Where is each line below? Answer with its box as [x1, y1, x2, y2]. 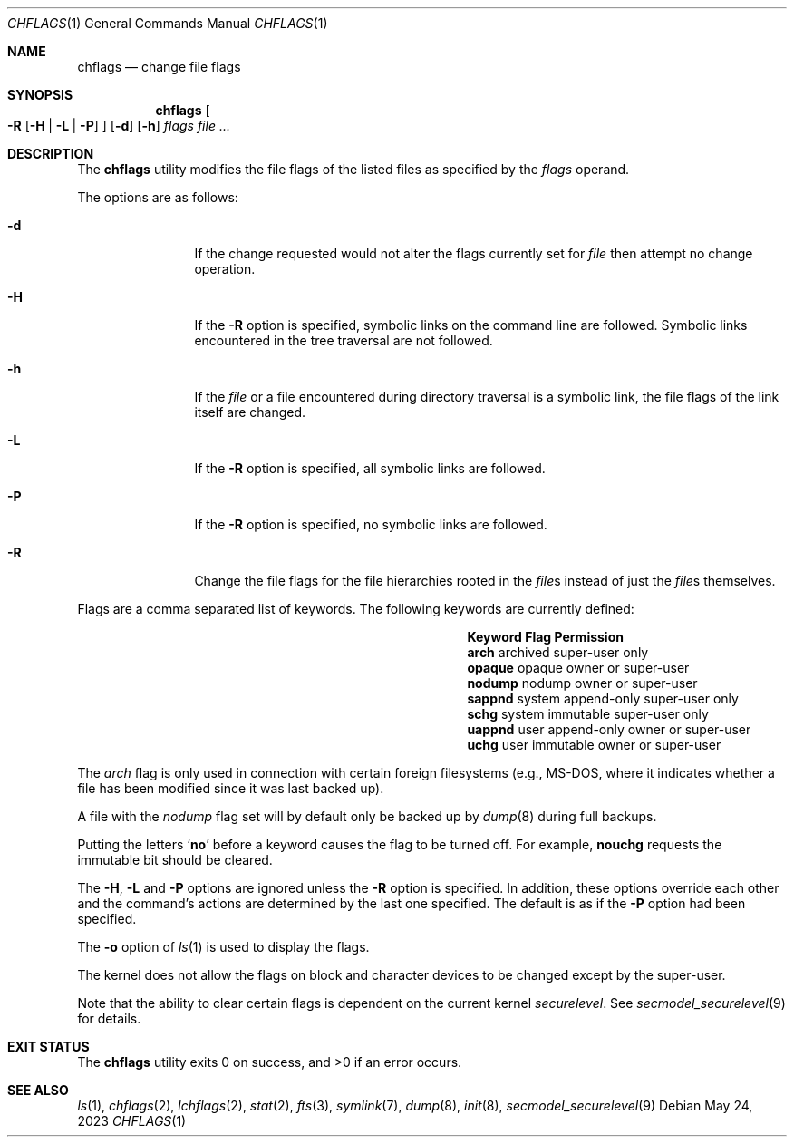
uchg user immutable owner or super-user [467, 737, 721, 752]
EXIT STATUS [7, 1039, 90, 1054]
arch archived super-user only [467, 645, 649, 660]
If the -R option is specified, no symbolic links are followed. [194, 517, 547, 532]
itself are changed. [194, 404, 306, 420]
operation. [194, 261, 256, 276]
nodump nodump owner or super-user [467, 675, 698, 691]
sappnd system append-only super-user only [467, 691, 739, 706]
